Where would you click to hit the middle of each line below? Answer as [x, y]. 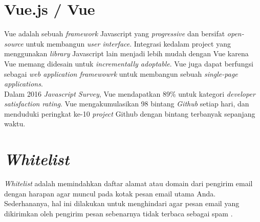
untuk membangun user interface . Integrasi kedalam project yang [128, 43]
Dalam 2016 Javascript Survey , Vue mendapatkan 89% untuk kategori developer [130, 93]
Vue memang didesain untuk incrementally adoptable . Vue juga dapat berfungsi [129, 63]
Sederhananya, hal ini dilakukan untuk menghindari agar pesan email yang [122, 203]
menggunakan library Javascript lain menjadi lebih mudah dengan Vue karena [126, 53]
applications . [24, 84]
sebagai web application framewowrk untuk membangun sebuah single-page [121, 73]
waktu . [15, 124]
